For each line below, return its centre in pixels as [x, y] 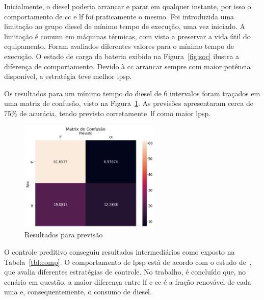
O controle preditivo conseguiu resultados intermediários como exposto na [120, 252]
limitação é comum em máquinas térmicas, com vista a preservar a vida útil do [127, 36]
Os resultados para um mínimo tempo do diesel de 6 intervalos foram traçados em [132, 93]
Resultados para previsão [64, 235]
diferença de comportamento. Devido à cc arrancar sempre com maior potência [127, 66]
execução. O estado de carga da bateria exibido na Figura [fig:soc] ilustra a [122, 56]
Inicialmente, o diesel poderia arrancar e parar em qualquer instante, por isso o [128, 6]
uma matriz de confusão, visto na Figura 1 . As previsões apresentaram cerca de [129, 103]
